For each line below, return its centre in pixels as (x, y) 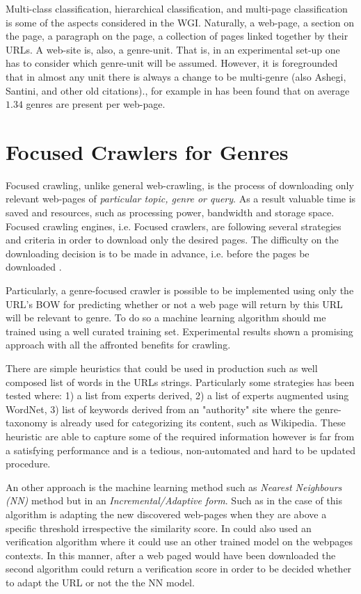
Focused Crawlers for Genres (147, 151)
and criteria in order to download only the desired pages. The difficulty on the (172, 240)
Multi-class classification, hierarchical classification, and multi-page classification (177, 8)
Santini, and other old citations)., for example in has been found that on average (178, 90)
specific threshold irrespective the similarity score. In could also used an (159, 528)
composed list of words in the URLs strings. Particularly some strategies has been (180, 382)
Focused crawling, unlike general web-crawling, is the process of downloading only (180, 185)
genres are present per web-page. (96, 104)
